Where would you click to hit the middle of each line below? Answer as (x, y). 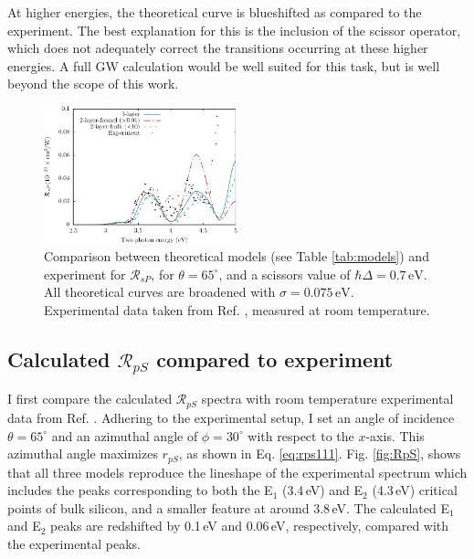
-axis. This (395, 435)
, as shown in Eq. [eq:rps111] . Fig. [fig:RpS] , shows (320, 454)
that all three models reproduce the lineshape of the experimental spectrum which (237, 472)
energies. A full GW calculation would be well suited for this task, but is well (224, 65)
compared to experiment (275, 359)
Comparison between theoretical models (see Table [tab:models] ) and (237, 256)
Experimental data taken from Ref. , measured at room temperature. (237, 309)
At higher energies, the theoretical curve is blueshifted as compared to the (215, 12)
